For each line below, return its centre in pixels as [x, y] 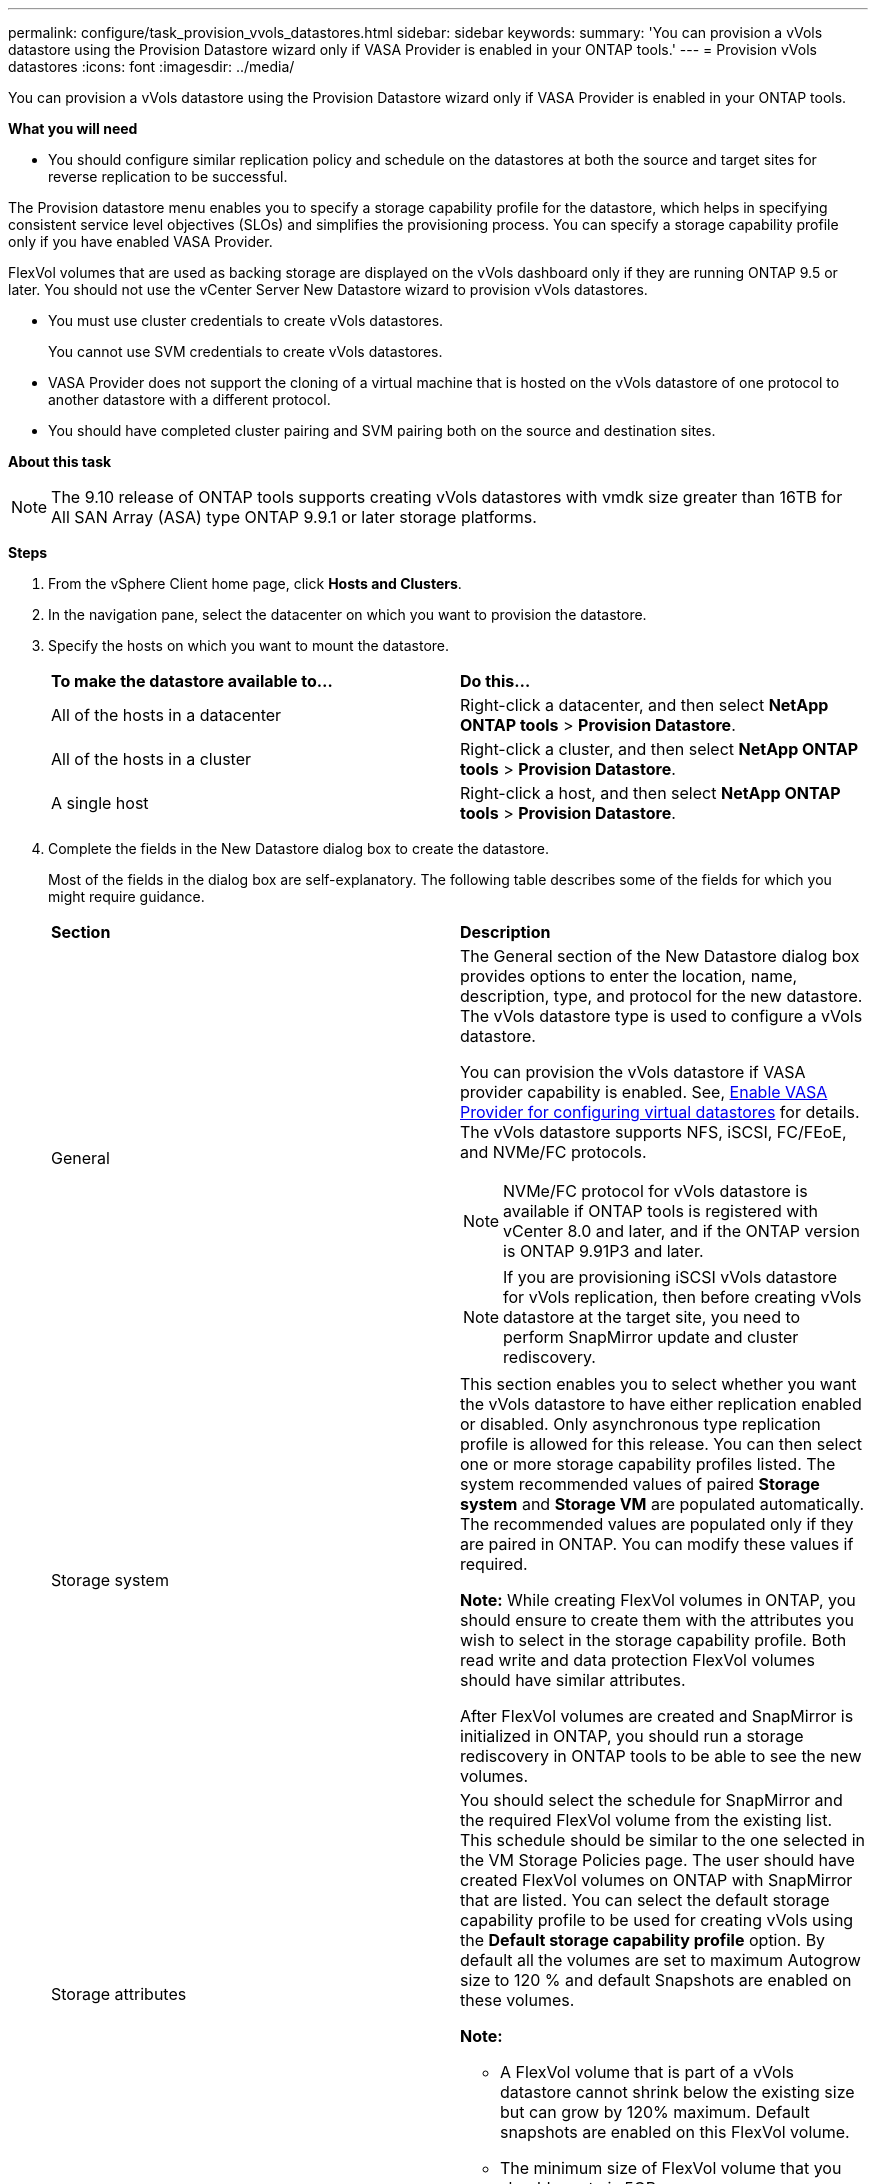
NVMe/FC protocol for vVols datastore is [655, 1191]
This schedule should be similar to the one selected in [663, 1840]
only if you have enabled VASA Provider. [140, 241]
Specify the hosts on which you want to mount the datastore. [249, 645]
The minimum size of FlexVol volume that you [671, 2168]
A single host [100, 803]
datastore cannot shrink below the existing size [677, 2092]
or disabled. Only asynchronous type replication [640, 1424]
